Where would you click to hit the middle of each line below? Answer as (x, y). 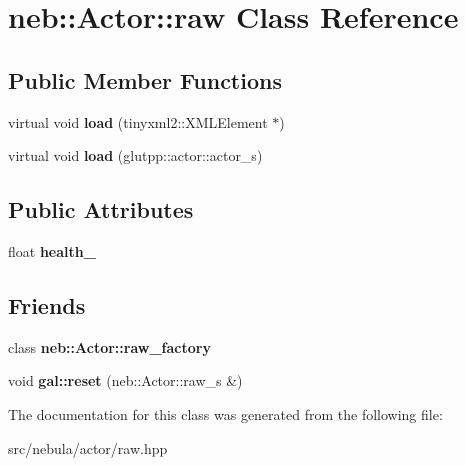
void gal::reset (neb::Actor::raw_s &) (125, 380)
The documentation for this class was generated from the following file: (225, 413)
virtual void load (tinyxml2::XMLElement (138, 121)
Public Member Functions (145, 79)
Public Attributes (101, 209)
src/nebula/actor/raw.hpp (88, 447)
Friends (47, 304)
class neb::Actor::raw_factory (109, 346)
